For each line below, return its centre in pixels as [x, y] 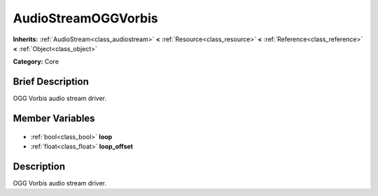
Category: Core [36, 62]
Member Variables [54, 119]
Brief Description [51, 82]
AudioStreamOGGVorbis [85, 18]
